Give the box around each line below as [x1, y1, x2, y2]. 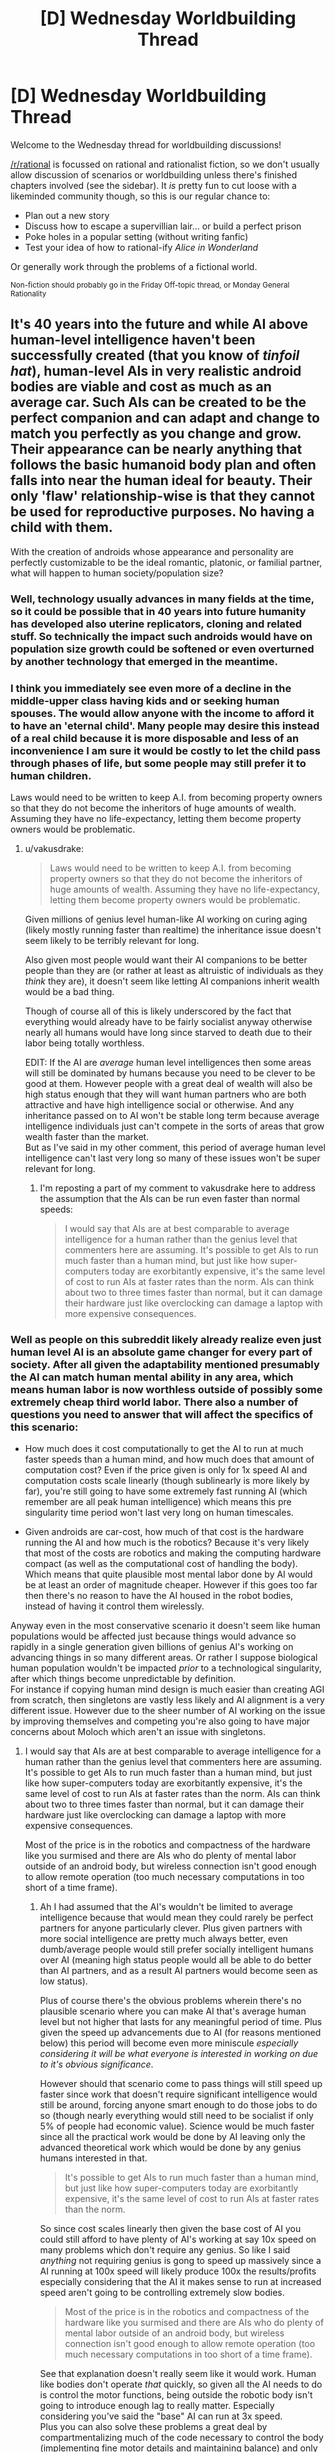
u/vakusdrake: [24, 842, 84, 854]
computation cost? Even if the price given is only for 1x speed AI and [24, 1464, 308, 1476]
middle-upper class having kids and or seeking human [10, 693, 280, 707]
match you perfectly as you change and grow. [10, 425, 302, 442]
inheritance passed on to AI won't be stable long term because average [24, 1109, 320, 1121]
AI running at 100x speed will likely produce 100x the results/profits [39, 2265, 317, 2277]
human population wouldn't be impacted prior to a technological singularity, [10, 1662, 322, 1674]
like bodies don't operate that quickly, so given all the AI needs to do [39, 2378, 323, 2391]
